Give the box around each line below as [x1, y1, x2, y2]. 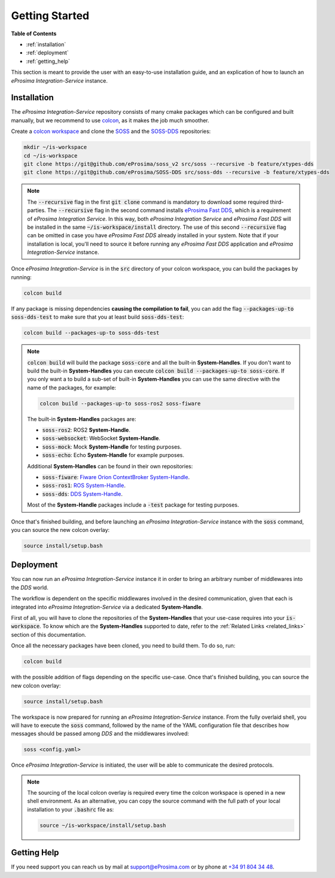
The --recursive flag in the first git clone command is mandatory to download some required [27, 198, 269, 205]
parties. [27, 207, 46, 214]
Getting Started [11, 9, 90, 22]
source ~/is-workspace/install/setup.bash [39, 822, 166, 829]
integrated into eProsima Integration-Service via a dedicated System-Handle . [11, 603, 203, 610]
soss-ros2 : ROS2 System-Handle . [42, 426, 131, 434]
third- [270, 198, 284, 205]
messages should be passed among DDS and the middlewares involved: [11, 730, 190, 737]
